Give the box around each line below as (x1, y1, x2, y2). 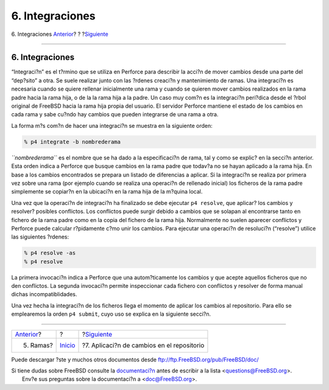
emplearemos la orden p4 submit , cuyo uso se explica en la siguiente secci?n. (11, 310, 211, 318)
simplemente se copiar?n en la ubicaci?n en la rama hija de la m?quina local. (11, 188, 203, 195)
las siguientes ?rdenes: (11, 233, 69, 240)
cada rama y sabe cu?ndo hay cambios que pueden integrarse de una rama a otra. (11, 111, 219, 118)
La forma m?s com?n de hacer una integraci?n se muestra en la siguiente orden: (11, 122, 213, 129)
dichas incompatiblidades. (11, 291, 77, 298)
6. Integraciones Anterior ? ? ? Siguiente (11, 30, 109, 38)
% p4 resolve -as (24, 249, 76, 257)
